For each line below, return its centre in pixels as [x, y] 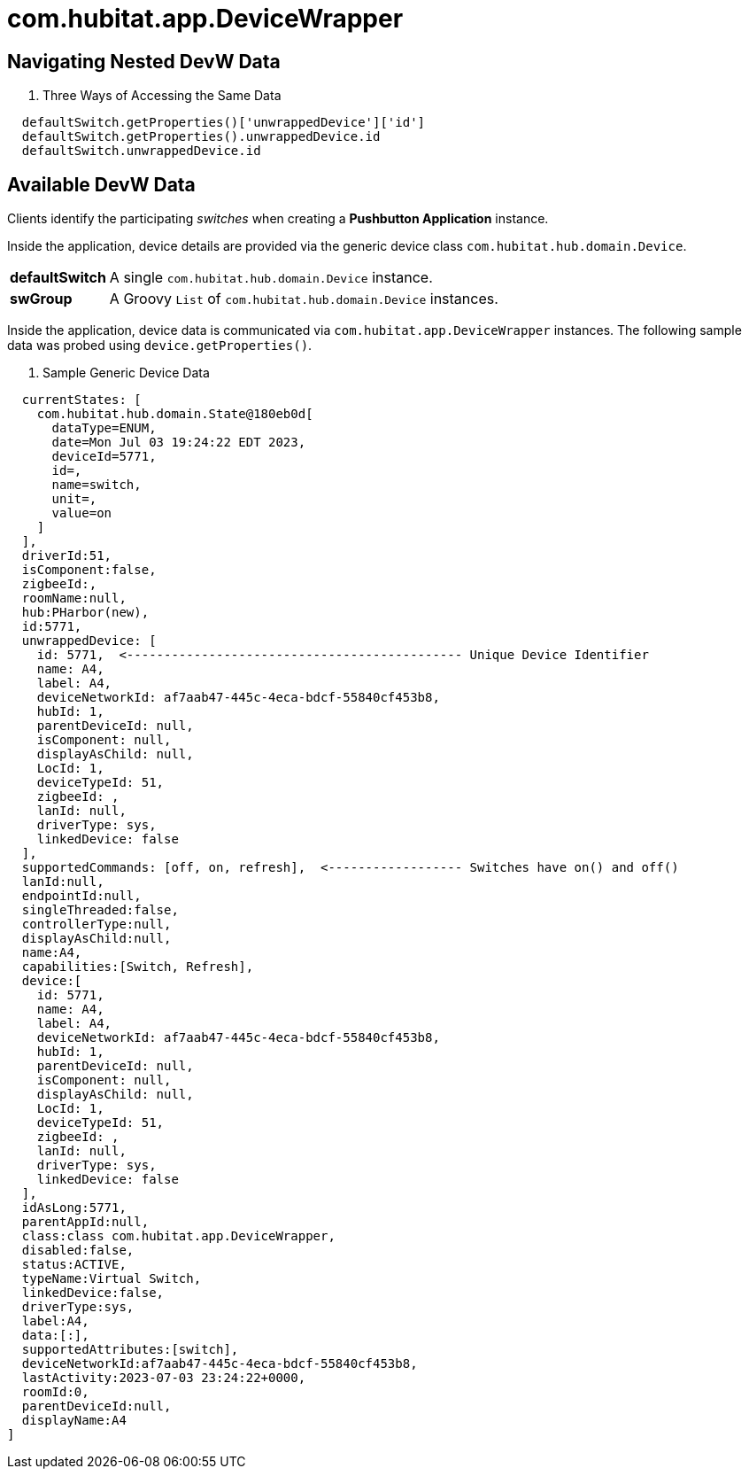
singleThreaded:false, [100, 910]
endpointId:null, [81, 896]
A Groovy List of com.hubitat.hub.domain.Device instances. [304, 299]
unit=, [74, 499]
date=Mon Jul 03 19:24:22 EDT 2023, [179, 443]
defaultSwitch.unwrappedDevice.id [141, 151]
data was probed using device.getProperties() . [160, 346]
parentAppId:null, [85, 1222]
